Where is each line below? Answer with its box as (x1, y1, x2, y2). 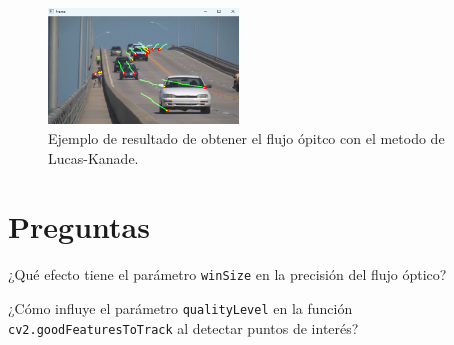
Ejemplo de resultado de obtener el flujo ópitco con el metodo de (48, 127, 445, 148)
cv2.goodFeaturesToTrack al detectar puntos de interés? (8, 317, 359, 338)
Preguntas (8, 206, 150, 247)
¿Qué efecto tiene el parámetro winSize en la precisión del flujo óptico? (8, 264, 447, 285)
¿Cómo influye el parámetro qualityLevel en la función (8, 297, 353, 318)
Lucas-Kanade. (48, 147, 139, 168)
